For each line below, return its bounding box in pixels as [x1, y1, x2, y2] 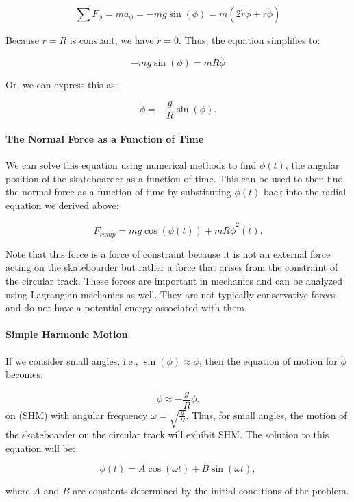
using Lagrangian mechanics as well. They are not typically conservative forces [5, 287, 336, 301]
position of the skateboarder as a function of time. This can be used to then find [5, 171, 344, 185]
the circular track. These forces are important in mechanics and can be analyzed [5, 274, 342, 287]
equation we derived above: [5, 198, 119, 213]
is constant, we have [69, 33, 154, 47]
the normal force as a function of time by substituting [5, 184, 231, 199]
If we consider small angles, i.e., [5, 353, 138, 368]
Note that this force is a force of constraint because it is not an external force [5, 246, 331, 261]
